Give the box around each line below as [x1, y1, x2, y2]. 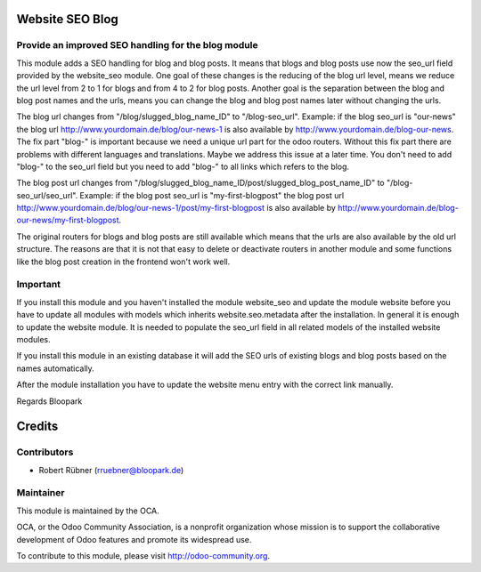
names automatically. [16, 363, 95, 374]
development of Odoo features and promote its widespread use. [16, 534, 252, 544]
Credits [16, 419, 59, 434]
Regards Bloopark [16, 396, 83, 407]
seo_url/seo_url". [16, 189, 78, 200]
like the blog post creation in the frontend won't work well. [16, 256, 231, 267]
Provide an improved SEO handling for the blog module [16, 39, 258, 52]
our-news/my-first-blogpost [16, 214, 119, 226]
